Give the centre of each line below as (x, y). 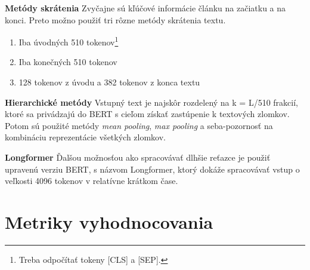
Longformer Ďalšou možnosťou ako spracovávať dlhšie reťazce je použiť (138, 157)
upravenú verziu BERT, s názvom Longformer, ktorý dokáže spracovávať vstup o (152, 169)
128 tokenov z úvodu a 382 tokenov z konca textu (109, 82)
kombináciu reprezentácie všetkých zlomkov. (86, 137)
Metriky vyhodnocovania (109, 221)
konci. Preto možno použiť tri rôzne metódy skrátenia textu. (115, 19)
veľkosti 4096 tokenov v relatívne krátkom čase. (92, 181)
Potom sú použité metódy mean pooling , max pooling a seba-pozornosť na (139, 125)
